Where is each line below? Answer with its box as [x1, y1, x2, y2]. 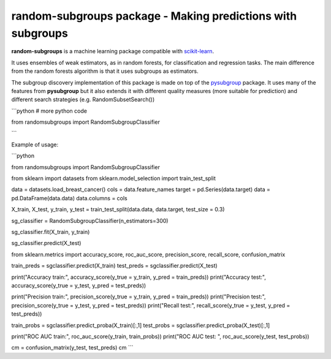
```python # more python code [11, 107, 87, 115]
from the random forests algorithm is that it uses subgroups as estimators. [11, 67, 199, 75]
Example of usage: [11, 141, 59, 148]
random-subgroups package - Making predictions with [11, 9, 297, 23]
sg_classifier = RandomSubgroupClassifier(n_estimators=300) [11, 217, 169, 224]
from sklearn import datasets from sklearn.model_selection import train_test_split [11, 175, 216, 182]
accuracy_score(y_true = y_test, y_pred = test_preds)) [11, 282, 146, 289]
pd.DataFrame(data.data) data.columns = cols [11, 194, 128, 202]
